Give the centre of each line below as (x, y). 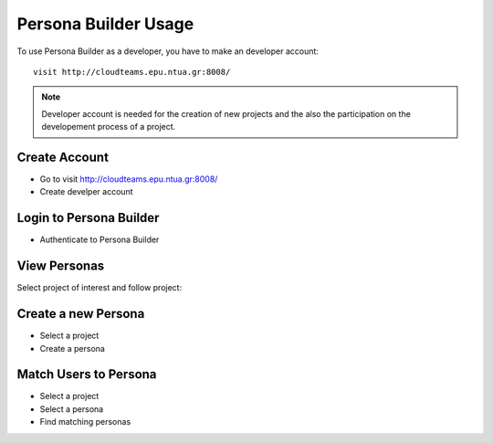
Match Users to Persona (87, 374)
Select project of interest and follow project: (100, 288)
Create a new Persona (81, 314)
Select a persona (72, 409)
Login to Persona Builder (88, 218)
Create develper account (86, 192)
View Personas (61, 266)
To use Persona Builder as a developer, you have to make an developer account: (168, 51)
